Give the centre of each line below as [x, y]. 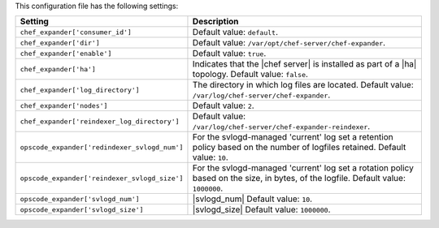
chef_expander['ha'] [58, 69]
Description [215, 22]
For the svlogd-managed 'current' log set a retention [293, 137]
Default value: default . [235, 32]
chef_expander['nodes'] [64, 105]
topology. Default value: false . [250, 75]
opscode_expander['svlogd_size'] [82, 210]
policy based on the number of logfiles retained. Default [299, 148]
